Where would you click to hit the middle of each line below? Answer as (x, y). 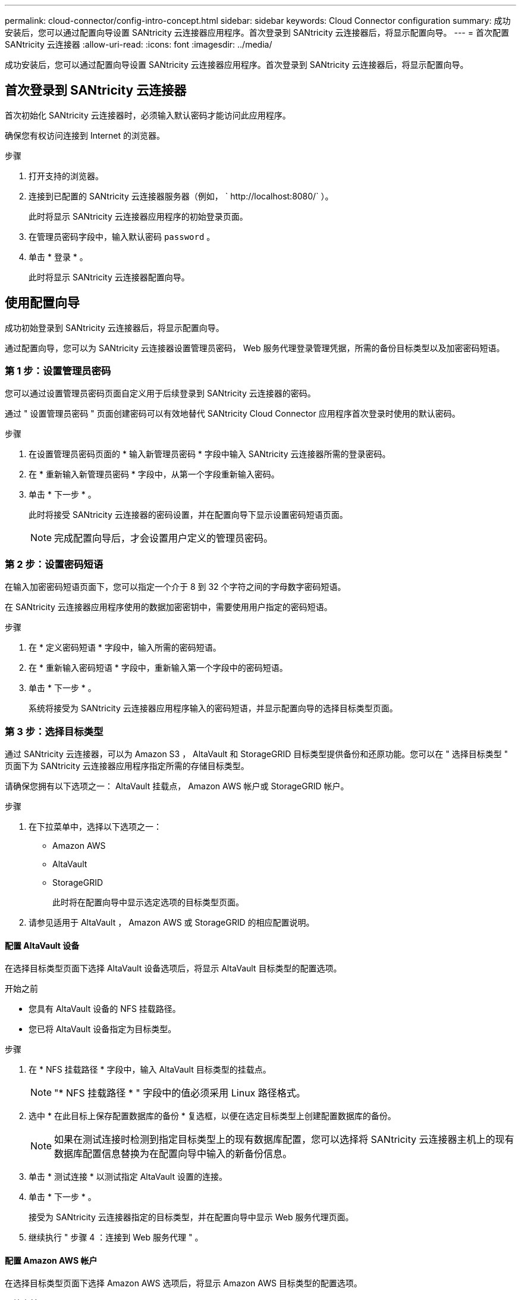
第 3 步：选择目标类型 (54, 731)
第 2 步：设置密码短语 (54, 564)
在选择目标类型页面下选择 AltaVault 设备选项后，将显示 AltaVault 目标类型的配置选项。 (173, 968)
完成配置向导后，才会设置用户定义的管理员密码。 (164, 538)
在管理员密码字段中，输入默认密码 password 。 (122, 236)
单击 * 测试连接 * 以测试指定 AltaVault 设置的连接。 (128, 1177)
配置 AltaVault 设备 (42, 945)
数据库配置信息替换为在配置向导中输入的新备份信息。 (173, 1154)
